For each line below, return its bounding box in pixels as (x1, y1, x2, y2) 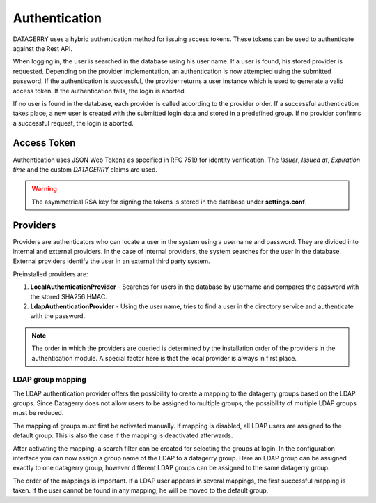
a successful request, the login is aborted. (13, 119, 134, 127)
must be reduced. (13, 409, 64, 417)
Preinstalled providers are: (13, 269, 88, 278)
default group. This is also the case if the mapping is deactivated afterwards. (13, 431, 233, 440)
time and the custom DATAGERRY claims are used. (13, 165, 158, 174)
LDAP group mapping (13, 375, 87, 384)
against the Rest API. (13, 44, 73, 52)
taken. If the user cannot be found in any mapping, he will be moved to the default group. (13, 486, 269, 495)
